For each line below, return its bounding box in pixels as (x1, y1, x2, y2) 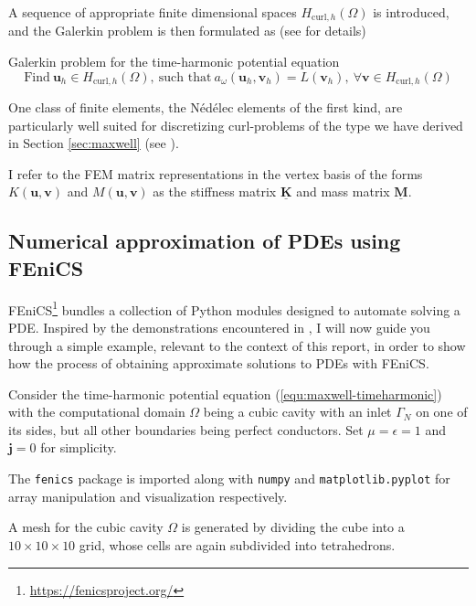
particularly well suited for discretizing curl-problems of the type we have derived (8, 115, 463, 134)
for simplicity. (40, 438, 117, 457)
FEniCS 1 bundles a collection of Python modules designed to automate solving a (8, 297, 460, 319)
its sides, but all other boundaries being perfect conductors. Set (8, 420, 364, 439)
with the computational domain (8, 402, 185, 421)
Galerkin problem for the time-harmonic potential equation (8, 52, 340, 71)
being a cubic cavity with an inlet (203, 402, 392, 421)
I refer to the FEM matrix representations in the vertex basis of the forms (8, 164, 423, 183)
